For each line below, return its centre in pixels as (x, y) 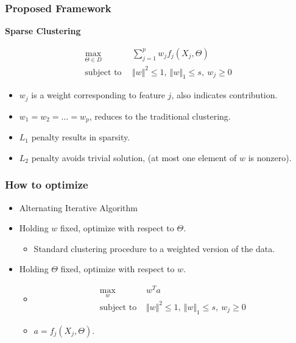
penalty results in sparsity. (81, 137)
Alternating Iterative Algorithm (78, 207)
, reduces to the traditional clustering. (160, 116)
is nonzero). (270, 157)
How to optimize (47, 185)
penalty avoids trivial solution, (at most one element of (134, 157)
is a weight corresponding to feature (98, 95)
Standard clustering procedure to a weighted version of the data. (154, 248)
